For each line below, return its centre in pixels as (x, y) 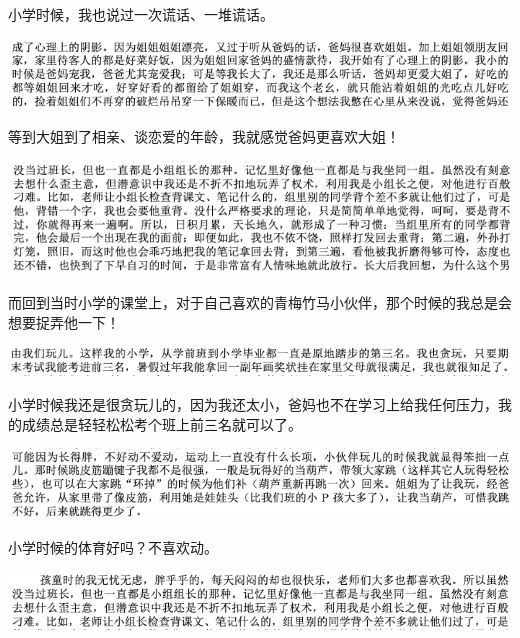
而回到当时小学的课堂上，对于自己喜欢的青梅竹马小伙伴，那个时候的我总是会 (260, 301)
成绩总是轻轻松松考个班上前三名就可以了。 (161, 423)
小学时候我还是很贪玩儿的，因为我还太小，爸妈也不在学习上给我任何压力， (253, 404)
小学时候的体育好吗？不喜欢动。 (113, 546)
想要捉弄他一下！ (64, 321)
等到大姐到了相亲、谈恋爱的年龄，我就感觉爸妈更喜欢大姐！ (204, 136)
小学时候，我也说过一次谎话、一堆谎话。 (141, 14)
